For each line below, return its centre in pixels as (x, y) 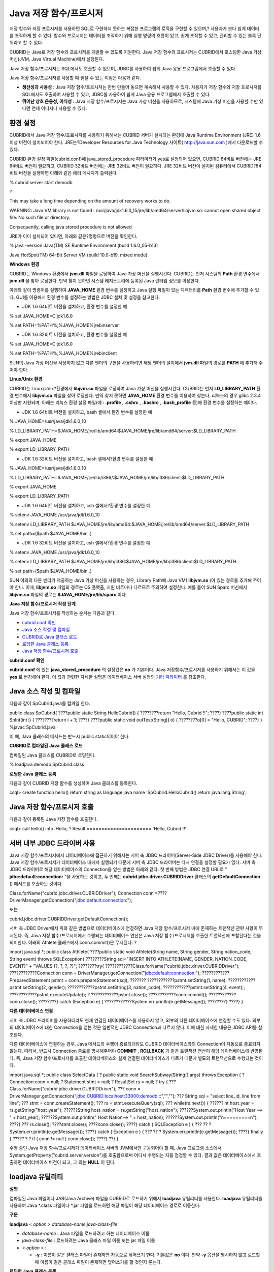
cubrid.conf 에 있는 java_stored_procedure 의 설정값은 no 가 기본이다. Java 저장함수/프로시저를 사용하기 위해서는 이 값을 (132, 670)
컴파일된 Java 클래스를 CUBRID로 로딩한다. (53, 755)
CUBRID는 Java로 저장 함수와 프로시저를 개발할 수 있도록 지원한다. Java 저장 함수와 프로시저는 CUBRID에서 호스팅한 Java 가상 (135, 52)
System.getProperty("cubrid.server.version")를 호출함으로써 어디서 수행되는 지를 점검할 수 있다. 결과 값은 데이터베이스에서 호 (135, 1155)
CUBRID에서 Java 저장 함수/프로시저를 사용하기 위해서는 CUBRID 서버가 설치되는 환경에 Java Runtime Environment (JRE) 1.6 (135, 135)
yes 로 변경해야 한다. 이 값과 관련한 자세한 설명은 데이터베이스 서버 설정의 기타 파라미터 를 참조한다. (108, 677)
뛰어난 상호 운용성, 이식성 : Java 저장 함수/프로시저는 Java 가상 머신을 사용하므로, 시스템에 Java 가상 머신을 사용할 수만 (140, 101)
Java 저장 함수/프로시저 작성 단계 (43, 604)
